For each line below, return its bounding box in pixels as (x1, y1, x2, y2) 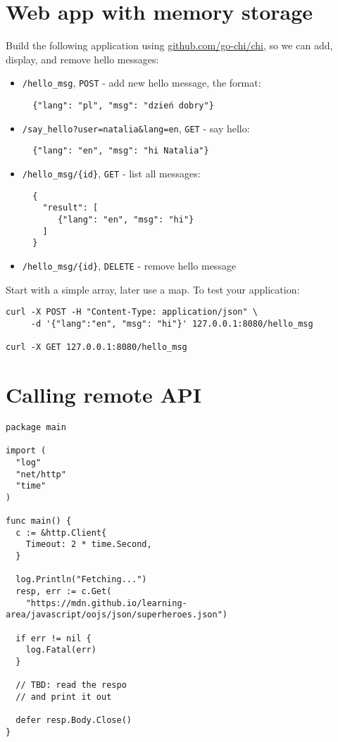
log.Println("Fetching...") (15, 574, 147, 585)
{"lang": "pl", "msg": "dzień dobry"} (32, 100, 214, 111)
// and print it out (15, 691, 112, 702)
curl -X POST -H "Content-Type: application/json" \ (6, 307, 258, 317)
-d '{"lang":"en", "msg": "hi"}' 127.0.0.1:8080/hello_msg (30, 318, 313, 329)
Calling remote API (6, 379, 201, 408)
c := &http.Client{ (15, 527, 107, 538)
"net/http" (15, 469, 66, 479)
